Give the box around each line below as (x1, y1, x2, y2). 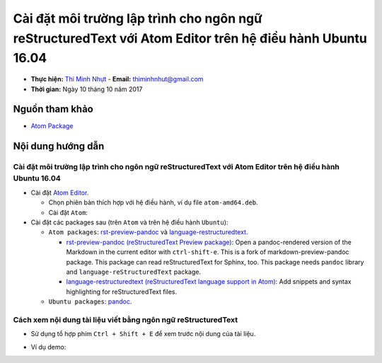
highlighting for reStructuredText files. (66, 287, 178, 296)
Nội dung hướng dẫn (13, 140, 105, 152)
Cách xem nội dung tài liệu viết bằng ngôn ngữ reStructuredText (13, 315, 238, 325)
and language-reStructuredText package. (66, 267, 202, 276)
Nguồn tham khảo (13, 103, 93, 115)
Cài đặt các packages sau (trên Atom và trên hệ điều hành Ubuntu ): (30, 218, 228, 226)
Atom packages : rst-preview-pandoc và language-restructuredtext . (48, 228, 248, 236)
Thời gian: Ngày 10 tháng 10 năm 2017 (30, 85, 143, 93)
